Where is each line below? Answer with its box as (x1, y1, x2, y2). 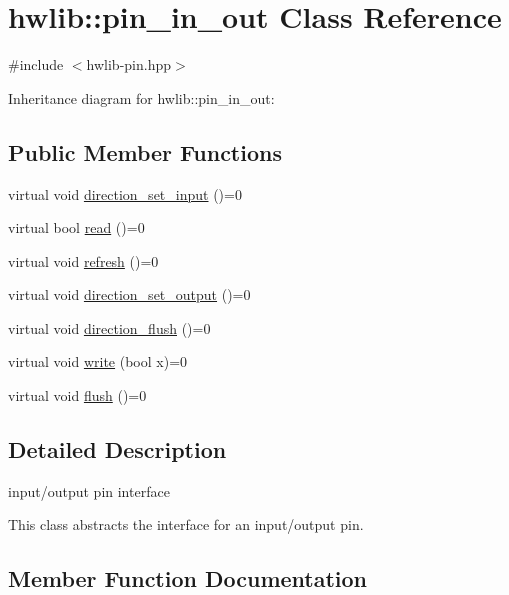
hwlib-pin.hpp (86, 54, 171, 75)
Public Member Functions (8, 136, 282, 167)
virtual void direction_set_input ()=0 (8, 183, 242, 204)
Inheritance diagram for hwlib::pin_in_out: (8, 87, 275, 108)
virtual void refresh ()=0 (8, 250, 159, 271)
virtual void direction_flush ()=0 (8, 317, 211, 338)
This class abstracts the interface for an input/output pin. (8, 514, 364, 535)
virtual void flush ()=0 (8, 385, 147, 406)
